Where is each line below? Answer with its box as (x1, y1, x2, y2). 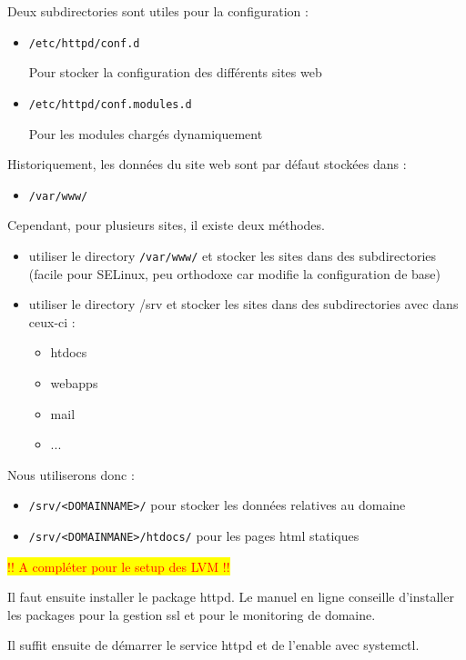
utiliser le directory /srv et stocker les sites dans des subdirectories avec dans (28, 295, 459, 314)
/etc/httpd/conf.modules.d (28, 97, 192, 111)
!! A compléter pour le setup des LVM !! (7, 556, 230, 575)
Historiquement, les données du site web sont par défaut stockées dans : (7, 155, 407, 174)
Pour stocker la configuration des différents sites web (28, 63, 322, 82)
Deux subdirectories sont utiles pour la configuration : (7, 2, 309, 20)
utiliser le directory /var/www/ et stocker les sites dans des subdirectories (28, 245, 437, 265)
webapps (50, 373, 98, 392)
